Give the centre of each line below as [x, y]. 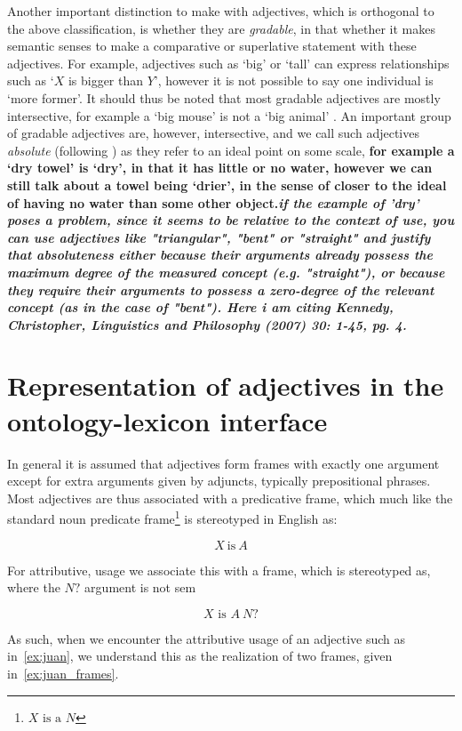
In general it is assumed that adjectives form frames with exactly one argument [223, 463]
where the [34, 587]
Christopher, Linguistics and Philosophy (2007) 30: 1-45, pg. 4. [207, 324]
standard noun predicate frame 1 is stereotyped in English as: [172, 518]
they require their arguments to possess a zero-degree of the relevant [221, 289]
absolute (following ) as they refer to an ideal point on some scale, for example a [231, 150]
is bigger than [106, 80]
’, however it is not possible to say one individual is [294, 80]
